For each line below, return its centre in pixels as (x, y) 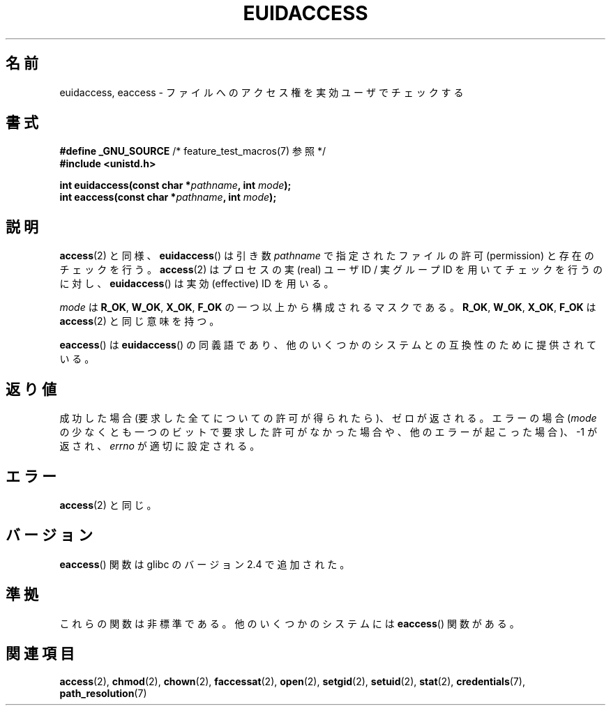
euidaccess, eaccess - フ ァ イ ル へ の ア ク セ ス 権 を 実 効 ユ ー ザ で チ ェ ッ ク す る (262, 92)
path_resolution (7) (103, 693)
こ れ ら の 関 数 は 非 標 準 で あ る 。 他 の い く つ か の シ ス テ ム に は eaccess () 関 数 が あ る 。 (289, 623)
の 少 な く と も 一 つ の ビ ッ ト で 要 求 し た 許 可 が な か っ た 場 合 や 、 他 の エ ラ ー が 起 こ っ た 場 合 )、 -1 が (329, 432)
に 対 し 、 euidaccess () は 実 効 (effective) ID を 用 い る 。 (197, 284)
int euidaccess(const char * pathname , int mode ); (175, 185)
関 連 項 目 (40, 654)
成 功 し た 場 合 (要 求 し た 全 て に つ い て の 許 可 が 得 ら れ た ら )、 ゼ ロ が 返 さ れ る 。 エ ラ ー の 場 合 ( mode (328, 418)
